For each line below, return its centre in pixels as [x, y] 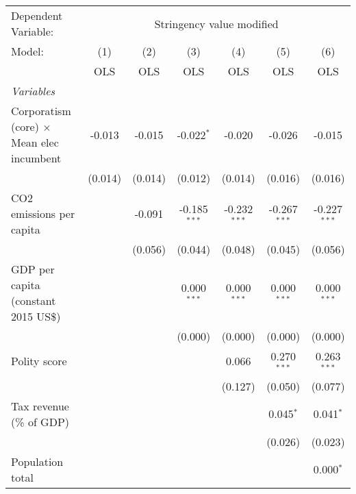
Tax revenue [40, 406]
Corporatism [41, 111]
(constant [34, 300]
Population [37, 461]
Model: [28, 51]
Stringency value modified [216, 23]
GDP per [33, 269]
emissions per [43, 213]
